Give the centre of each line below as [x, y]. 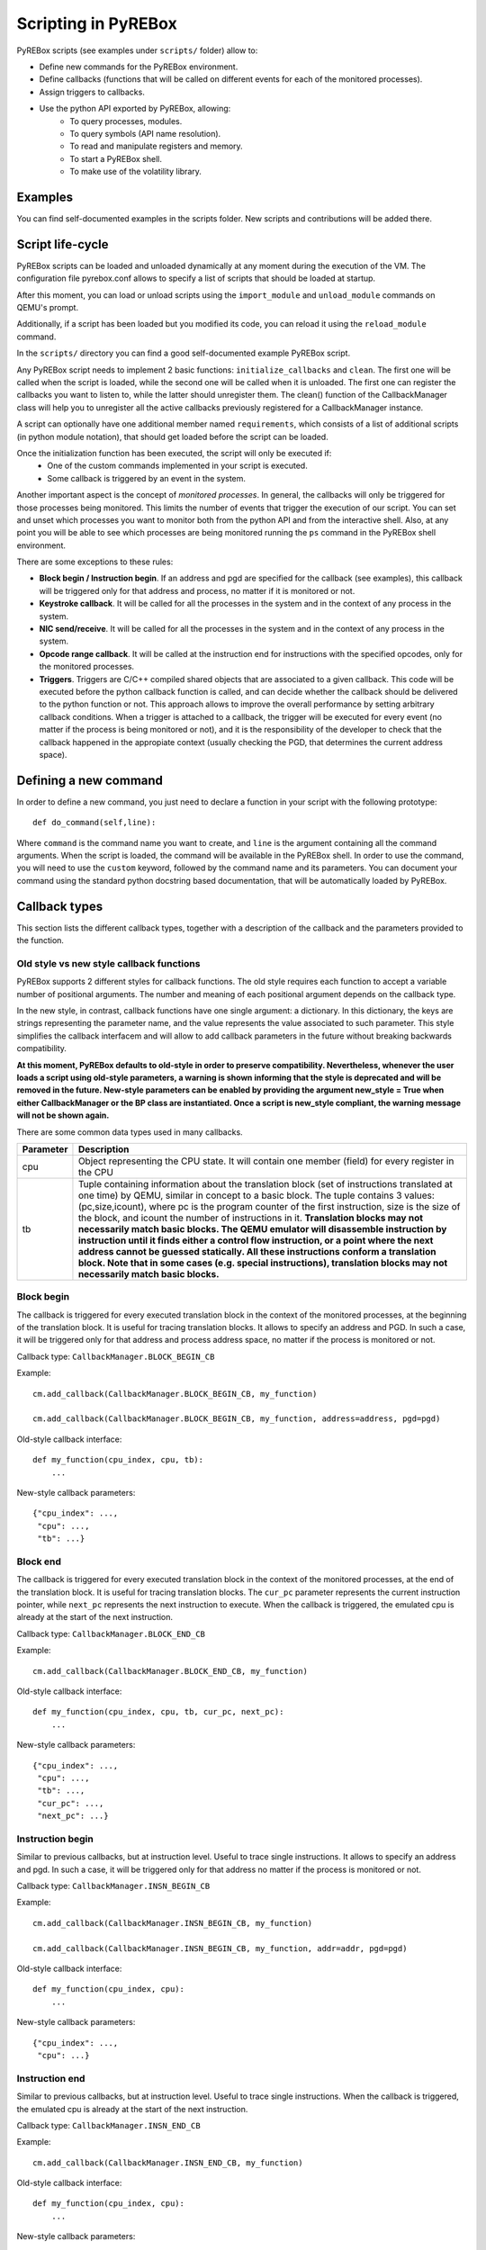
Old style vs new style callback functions [108, 963]
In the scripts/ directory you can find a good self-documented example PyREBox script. [184, 353]
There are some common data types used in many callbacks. [130, 1132]
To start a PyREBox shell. [116, 158]
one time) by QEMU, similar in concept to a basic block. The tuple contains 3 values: [256, 1195]
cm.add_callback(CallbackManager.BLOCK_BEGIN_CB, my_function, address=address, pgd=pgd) [237, 1419]
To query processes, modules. [126, 121]
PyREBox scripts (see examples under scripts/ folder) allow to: [137, 50]
